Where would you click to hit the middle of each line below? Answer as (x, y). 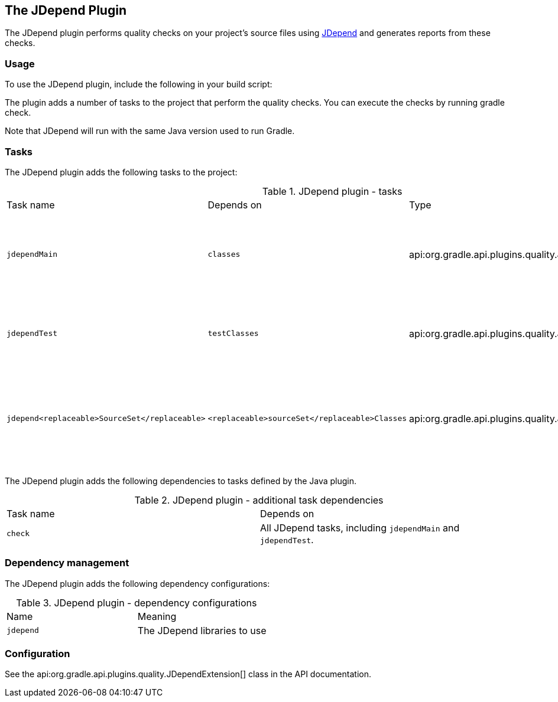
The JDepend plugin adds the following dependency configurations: (137, 583)
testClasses (233, 334)
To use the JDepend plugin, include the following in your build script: (139, 84)
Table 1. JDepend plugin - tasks (332, 191)
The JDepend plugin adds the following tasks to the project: (121, 172)
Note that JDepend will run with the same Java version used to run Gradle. (150, 131)
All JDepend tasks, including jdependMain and (360, 528)
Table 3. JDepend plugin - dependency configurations (137, 603)
